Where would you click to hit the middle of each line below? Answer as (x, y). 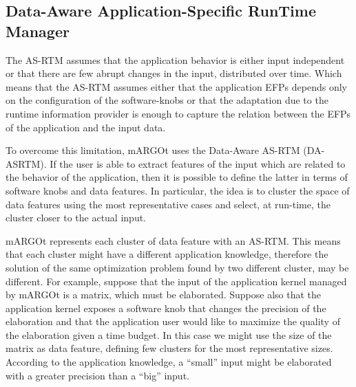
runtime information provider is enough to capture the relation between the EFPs (178, 113)
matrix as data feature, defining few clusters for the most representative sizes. (169, 348)
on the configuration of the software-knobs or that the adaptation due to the (167, 100)
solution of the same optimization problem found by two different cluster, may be (177, 267)
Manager (38, 31)
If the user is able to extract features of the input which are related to (198, 163)
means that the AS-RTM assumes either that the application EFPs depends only (176, 86)
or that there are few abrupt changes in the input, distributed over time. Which (174, 73)
